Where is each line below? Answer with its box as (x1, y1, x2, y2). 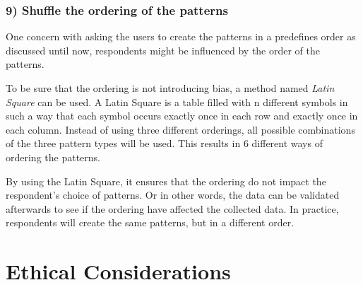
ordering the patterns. (6, 149, 100, 164)
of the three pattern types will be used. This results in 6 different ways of (6, 136, 323, 151)
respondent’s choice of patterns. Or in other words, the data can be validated (6, 187, 340, 202)
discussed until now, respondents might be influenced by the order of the (6, 42, 321, 57)
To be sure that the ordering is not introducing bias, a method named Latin (6, 81, 335, 95)
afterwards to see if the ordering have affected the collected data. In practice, (6, 201, 339, 216)
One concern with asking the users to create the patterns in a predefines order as (6, 29, 356, 44)
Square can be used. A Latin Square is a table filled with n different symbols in (6, 94, 348, 109)
